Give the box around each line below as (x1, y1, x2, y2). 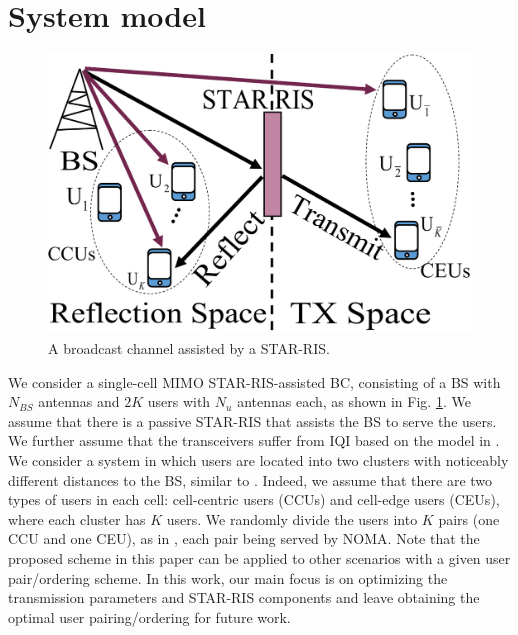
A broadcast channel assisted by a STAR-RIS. (48, 338, 330, 359)
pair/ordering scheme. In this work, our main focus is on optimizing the (8, 567, 448, 588)
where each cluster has (8, 508, 146, 529)
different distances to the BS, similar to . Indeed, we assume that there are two (8, 469, 493, 490)
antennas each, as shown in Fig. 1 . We (237, 391, 471, 412)
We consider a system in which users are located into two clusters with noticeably (8, 450, 509, 470)
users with (147, 391, 211, 412)
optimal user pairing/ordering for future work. (8, 606, 291, 627)
